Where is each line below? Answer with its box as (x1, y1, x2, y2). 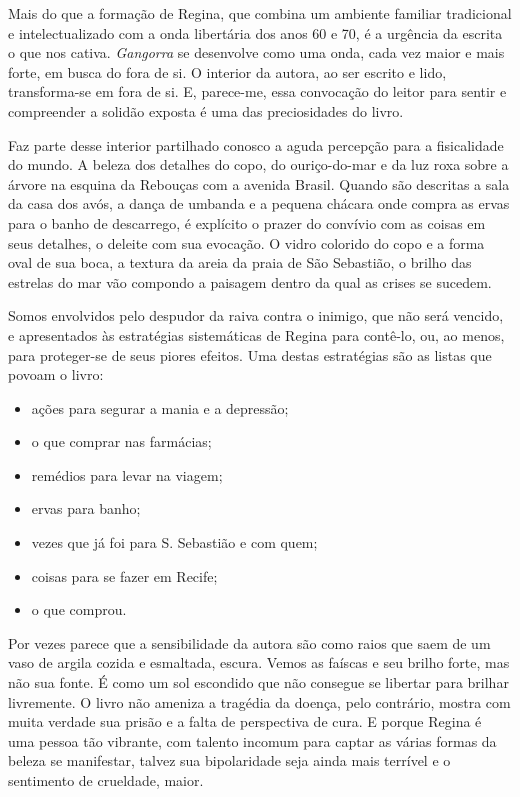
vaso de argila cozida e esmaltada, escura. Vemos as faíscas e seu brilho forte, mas (8, 652, 510, 673)
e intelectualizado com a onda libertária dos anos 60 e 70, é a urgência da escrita (8, 22, 503, 43)
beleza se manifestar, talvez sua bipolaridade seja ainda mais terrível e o (8, 750, 451, 771)
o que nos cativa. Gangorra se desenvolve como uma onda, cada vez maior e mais (8, 42, 505, 63)
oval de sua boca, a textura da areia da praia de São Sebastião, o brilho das (8, 252, 472, 273)
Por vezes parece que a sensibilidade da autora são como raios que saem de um (8, 632, 491, 653)
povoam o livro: (8, 364, 104, 385)
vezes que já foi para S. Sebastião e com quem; (31, 532, 318, 553)
